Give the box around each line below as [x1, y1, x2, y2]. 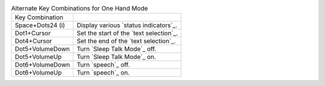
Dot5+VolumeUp [14, 53, 62, 61]
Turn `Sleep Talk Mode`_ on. [76, 53, 156, 61]
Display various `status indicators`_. [76, 21, 178, 29]
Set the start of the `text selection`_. [76, 29, 178, 37]
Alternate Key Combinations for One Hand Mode [11, 4, 149, 13]
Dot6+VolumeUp [14, 69, 63, 77]
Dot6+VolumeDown [14, 61, 70, 69]
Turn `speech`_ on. [76, 69, 130, 77]
